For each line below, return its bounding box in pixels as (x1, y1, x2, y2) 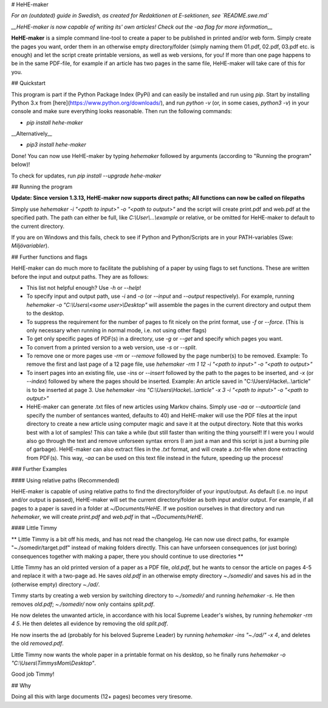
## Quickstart (11, 80, 46, 87)
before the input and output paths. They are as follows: (11, 273, 149, 280)
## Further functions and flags (11, 253, 88, 261)
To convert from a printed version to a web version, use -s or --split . (26, 343, 197, 351)
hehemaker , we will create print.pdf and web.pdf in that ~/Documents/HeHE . (11, 514, 203, 521)
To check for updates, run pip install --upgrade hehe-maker (11, 172, 162, 179)
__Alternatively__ (11, 130, 52, 137)
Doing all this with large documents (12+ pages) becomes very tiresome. (11, 693, 193, 700)
